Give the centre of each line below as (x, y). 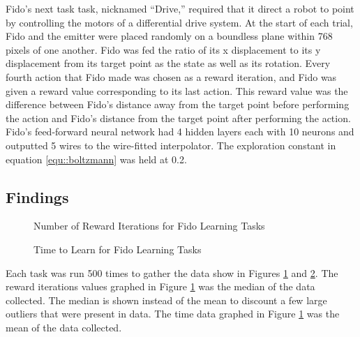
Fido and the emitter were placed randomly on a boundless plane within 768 (169, 36)
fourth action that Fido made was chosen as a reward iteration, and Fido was (171, 76)
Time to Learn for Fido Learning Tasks (118, 249)
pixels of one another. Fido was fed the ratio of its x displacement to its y (163, 49)
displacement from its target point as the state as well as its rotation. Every (168, 63)
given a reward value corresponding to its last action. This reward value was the (177, 90)
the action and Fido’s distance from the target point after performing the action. (178, 118)
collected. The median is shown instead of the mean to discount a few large (166, 300)
